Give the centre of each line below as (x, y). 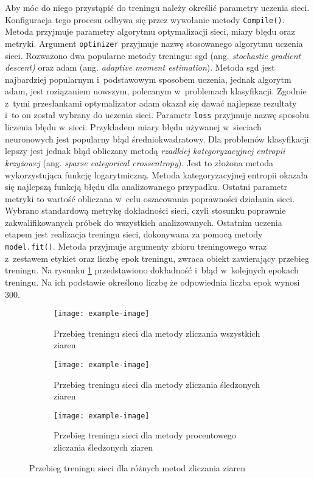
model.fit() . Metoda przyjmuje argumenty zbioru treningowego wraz (136, 246)
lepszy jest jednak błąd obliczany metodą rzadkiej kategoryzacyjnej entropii (145, 151)
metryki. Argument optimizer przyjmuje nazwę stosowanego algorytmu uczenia (154, 43)
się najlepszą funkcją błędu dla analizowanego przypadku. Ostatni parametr (146, 187)
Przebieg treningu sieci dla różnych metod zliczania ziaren (138, 467)
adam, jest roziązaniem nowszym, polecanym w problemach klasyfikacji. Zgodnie (156, 91)
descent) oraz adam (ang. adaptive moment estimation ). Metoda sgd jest (140, 67)
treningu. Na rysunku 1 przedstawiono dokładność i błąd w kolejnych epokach (152, 270)
